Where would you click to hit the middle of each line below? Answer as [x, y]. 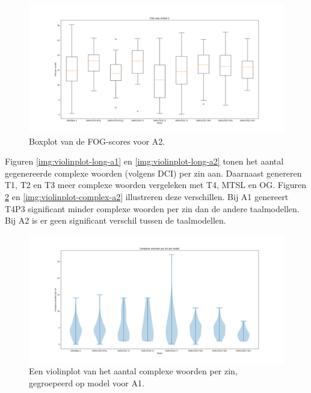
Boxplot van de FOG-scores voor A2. [97, 141]
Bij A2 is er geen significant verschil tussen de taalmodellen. [115, 220]
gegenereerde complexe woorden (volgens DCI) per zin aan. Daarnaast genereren [153, 173]
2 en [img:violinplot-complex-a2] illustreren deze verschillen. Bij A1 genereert [147, 196]
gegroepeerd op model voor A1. [87, 382]
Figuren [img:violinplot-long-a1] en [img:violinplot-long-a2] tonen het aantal [144, 161]
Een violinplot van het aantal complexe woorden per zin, [133, 371]
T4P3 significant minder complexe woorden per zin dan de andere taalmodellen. [152, 208]
